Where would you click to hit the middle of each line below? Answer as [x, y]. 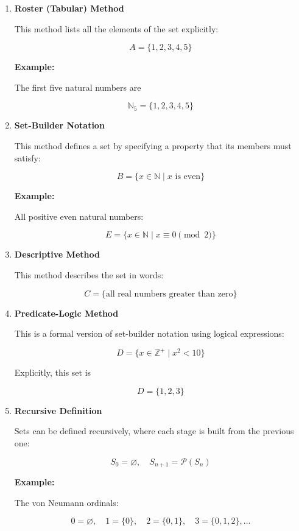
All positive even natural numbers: [79, 216]
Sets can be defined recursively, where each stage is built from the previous [154, 431]
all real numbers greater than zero [169, 294]
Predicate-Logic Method [66, 313]
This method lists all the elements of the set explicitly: [116, 28]
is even [188, 177]
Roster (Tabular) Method [69, 8]
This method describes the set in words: [89, 274]
